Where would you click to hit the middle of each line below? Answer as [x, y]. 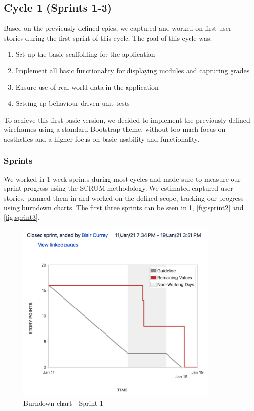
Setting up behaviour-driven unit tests [73, 103]
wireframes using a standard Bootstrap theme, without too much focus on [115, 129]
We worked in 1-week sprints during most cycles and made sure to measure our [122, 178]
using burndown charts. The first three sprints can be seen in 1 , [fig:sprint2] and [124, 207]
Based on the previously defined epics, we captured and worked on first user [118, 28]
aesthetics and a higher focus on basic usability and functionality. [102, 138]
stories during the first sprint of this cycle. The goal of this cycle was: [108, 37]
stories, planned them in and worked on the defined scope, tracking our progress [124, 197]
